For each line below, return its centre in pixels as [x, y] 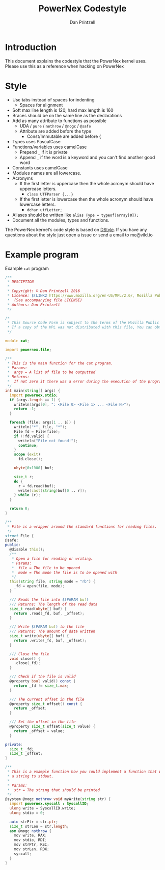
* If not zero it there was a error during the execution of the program [85, 382]
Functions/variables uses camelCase [49, 147]
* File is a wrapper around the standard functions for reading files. [82, 527]
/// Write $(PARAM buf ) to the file [47, 627]
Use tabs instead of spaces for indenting [53, 99]
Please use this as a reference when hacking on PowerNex [65, 66]
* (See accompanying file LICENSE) [45, 300]
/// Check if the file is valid [43, 677]
